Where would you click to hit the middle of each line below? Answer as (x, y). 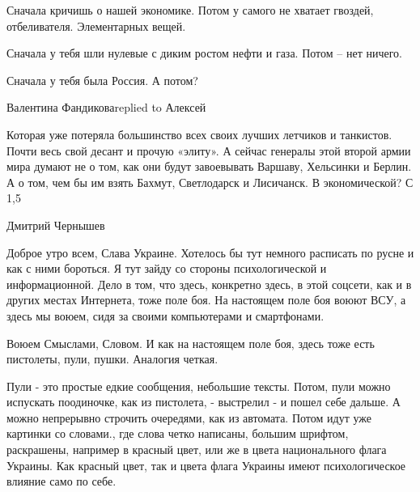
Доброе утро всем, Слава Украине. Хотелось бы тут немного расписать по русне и (210, 252)
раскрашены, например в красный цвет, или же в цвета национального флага (197, 450)
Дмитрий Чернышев (56, 225)
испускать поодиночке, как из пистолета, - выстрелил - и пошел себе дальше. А (204, 402)
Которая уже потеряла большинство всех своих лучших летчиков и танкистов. (199, 134)
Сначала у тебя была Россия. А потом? (102, 80)
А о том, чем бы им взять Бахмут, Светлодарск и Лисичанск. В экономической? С (210, 182)
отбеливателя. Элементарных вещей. (96, 25)
